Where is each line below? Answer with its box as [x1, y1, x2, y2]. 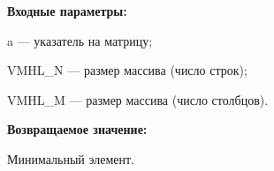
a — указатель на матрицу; [7, 31, 153, 49]
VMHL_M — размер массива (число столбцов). [7, 90, 269, 108]
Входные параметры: [7, 2, 127, 19]
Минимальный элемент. [7, 149, 134, 167]
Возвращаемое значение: [7, 120, 148, 138]
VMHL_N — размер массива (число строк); [7, 61, 247, 79]
